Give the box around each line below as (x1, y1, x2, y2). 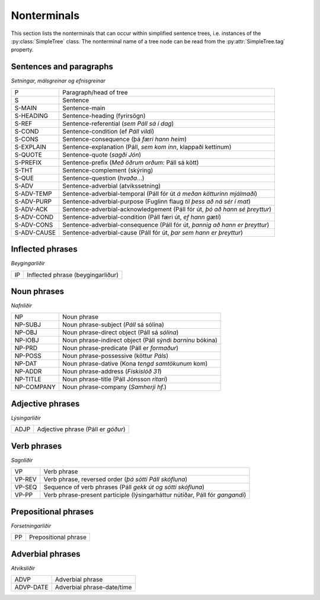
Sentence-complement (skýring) (62, 166, 153, 174)
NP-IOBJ (14, 336, 39, 344)
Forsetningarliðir (11, 522, 52, 529)
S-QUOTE (14, 150, 43, 158)
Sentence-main (62, 104, 105, 112)
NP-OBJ (14, 328, 38, 336)
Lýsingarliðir (11, 414, 41, 421)
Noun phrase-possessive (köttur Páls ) (62, 352, 169, 360)
